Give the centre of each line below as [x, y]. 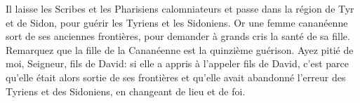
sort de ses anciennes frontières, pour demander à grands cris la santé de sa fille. [178, 36]
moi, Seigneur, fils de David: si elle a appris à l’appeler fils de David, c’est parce [177, 63]
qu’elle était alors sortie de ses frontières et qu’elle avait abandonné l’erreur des [176, 77]
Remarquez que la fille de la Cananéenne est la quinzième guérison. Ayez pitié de [180, 49]
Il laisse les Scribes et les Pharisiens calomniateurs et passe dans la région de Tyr [180, 8]
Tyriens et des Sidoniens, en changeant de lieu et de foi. [126, 91]
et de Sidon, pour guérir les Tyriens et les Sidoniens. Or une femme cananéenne [177, 22]
